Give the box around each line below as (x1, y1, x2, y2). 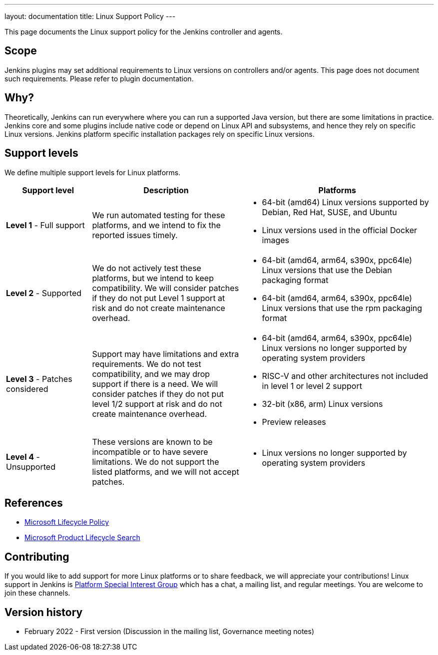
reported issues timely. (92, 230, 178, 240)
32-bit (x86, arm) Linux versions (262, 398, 383, 409)
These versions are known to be (92, 436, 213, 447)
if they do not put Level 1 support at (92, 293, 225, 303)
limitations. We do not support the (92, 456, 219, 467)
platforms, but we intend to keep (92, 273, 214, 283)
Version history (4, 606, 83, 619)
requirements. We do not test (92, 358, 201, 369)
